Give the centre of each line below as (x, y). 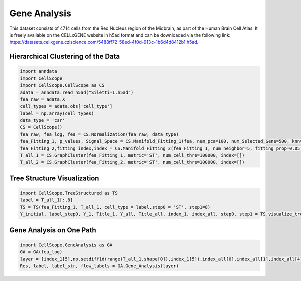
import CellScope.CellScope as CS (62, 85)
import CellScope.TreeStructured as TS (69, 193)
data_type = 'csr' (42, 120)
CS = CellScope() (41, 127)
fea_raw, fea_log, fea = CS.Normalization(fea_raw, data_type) (99, 134)
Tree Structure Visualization (54, 178)
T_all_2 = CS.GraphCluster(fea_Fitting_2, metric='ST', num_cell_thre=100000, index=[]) (132, 162)
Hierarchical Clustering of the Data (65, 56)
